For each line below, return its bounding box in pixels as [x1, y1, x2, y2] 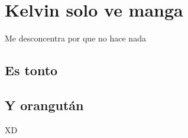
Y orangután [5, 95, 84, 114]
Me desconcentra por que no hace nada [5, 32, 146, 44]
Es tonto [5, 61, 58, 79]
